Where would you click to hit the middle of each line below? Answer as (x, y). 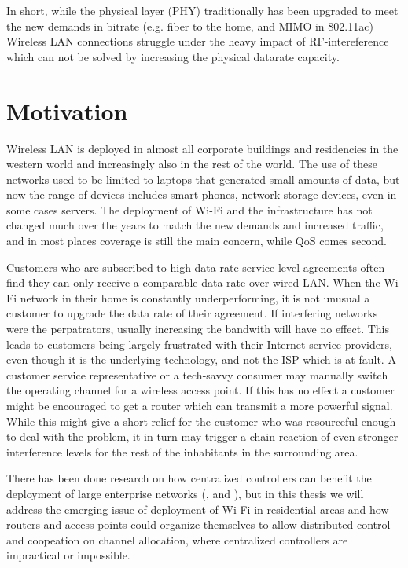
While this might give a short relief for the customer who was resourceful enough (201, 421)
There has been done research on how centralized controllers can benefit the (189, 478)
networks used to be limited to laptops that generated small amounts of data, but (203, 179)
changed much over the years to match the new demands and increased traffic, (195, 225)
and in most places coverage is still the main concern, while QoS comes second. (197, 241)
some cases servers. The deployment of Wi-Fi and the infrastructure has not (189, 209)
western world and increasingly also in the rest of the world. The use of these (192, 164)
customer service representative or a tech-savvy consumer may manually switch (197, 374)
